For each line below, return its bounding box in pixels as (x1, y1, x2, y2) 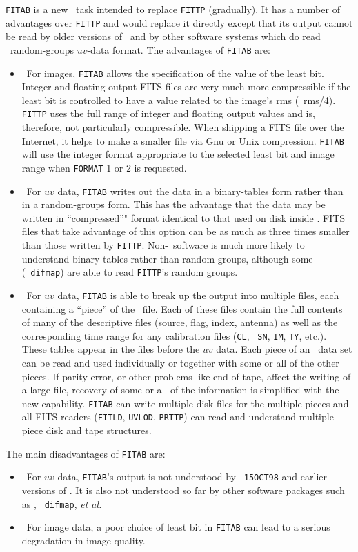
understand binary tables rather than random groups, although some (21, 251, 313, 265)
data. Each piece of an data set (216, 342, 352, 356)
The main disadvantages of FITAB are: (6, 446, 166, 460)
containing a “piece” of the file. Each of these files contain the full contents (21, 301, 343, 316)
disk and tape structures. (46, 423, 152, 438)
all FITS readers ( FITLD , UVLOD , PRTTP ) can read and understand (21, 409, 297, 424)
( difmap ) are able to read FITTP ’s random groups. (21, 265, 238, 279)
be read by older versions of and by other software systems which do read (6, 29, 321, 43)
